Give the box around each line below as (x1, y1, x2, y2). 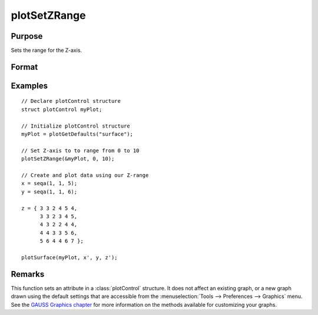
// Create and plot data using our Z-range (21, 172, 149, 179)
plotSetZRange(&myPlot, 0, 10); (21, 156, 115, 162)
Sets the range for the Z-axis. (11, 47, 82, 54)
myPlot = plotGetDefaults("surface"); (21, 131, 134, 138)
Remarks (11, 269, 45, 279)
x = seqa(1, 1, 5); (21, 180, 78, 187)
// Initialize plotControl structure (21, 122, 131, 129)
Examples (11, 81, 48, 91)
